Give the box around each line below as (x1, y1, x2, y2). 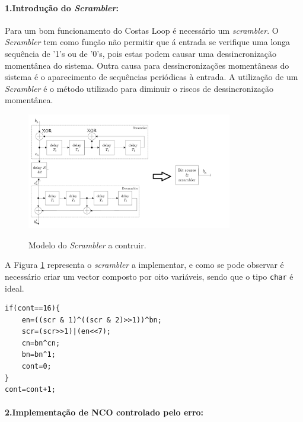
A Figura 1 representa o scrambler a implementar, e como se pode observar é (5, 258, 284, 271)
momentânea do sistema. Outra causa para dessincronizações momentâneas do (5, 59, 289, 71)
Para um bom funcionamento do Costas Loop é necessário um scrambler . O (5, 24, 279, 36)
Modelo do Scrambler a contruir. (28, 238, 146, 251)
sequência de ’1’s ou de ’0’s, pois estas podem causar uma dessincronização (5, 47, 277, 59)
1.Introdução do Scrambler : (5, 1, 119, 14)
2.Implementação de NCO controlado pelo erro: (5, 406, 204, 418)
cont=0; (21, 362, 52, 371)
